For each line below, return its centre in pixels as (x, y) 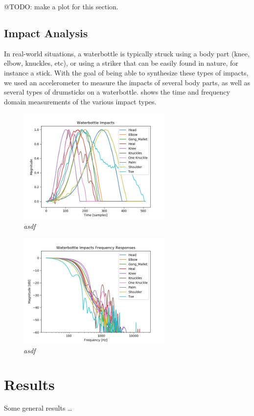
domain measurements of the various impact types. (80, 101)
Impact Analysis (46, 33)
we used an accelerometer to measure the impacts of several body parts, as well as (127, 82)
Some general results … (38, 407)
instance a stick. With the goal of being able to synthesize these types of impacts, (126, 72)
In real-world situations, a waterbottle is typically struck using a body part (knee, (127, 53)
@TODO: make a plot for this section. (61, 6)
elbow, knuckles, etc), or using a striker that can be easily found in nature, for (121, 63)
